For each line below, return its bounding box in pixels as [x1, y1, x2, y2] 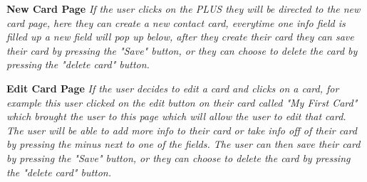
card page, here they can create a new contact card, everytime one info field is [6, 15, 346, 30]
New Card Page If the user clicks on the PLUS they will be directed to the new [6, 1, 361, 16]
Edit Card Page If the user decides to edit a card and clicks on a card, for [6, 80, 339, 95]
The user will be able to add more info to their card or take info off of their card [6, 122, 357, 137]
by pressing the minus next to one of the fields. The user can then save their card [6, 136, 361, 151]
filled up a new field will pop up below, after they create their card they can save [6, 29, 354, 44]
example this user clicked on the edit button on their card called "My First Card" [6, 95, 358, 109]
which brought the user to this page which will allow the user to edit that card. [6, 109, 346, 124]
